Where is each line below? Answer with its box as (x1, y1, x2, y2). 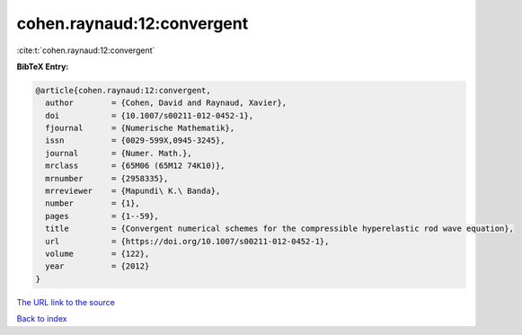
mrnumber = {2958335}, (45, 173, 169, 183)
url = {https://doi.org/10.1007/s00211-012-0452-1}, (45, 236, 330, 246)
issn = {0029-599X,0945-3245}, (45, 136, 226, 145)
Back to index (16, 313, 67, 324)
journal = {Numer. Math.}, (45, 148, 192, 158)
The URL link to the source (16, 296, 116, 307)
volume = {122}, (45, 249, 150, 259)
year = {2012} (45, 261, 150, 271)
